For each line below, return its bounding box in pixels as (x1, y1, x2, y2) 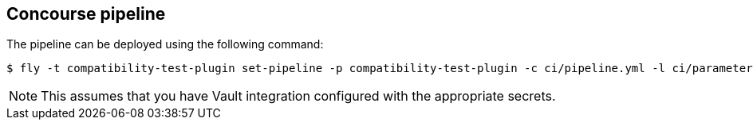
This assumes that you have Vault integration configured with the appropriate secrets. (41, 88, 556, 105)
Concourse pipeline (6, 4, 166, 24)
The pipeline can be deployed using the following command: (6, 37, 324, 52)
